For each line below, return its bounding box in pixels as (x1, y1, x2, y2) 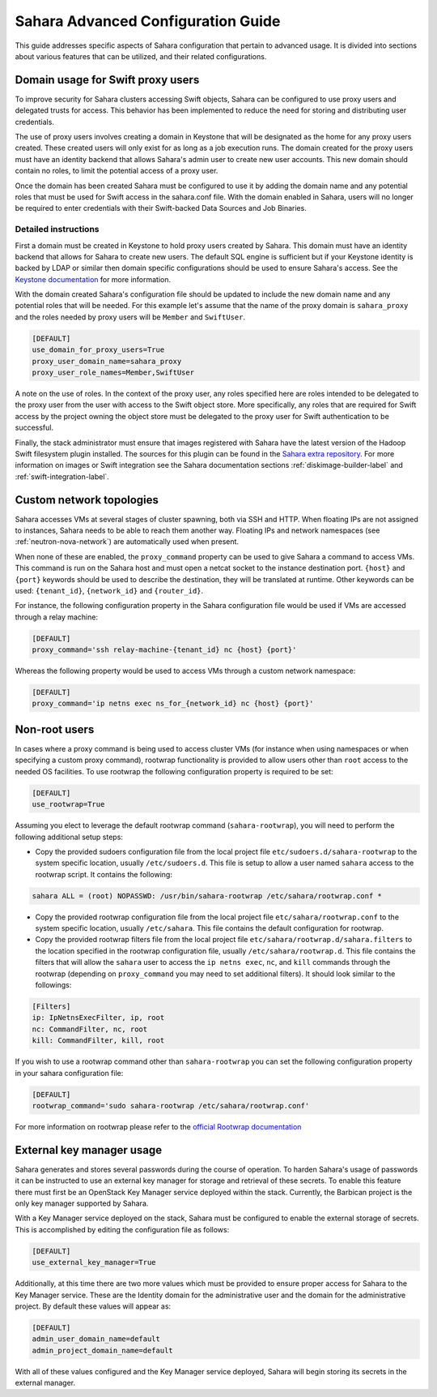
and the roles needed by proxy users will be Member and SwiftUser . (15, 312, 246, 322)
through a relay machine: (15, 612, 99, 622)
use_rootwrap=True (32, 799, 105, 809)
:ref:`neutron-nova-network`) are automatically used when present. (15, 537, 239, 546)
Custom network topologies (15, 493, 159, 507)
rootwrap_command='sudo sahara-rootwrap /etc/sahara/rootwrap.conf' (32, 1101, 310, 1110)
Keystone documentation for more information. (15, 274, 172, 284)
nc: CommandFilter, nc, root (32, 1024, 148, 1034)
